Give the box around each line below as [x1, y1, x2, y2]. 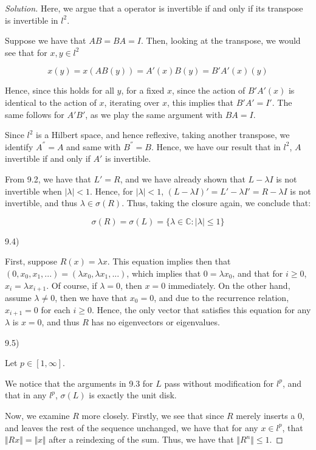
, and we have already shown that [120, 172, 246, 185]
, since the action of [171, 84, 246, 97]
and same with [66, 140, 121, 153]
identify [5, 140, 33, 153]
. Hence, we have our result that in [151, 140, 281, 153]
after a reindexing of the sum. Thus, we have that [49, 433, 234, 446]
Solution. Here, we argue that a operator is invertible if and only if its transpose [5, 2, 303, 14]
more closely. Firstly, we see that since [81, 409, 224, 421]
